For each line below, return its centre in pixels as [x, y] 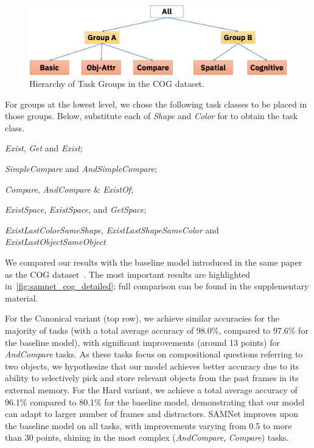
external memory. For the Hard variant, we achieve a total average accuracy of [151, 389]
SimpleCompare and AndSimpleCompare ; [81, 169]
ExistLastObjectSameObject [55, 242]
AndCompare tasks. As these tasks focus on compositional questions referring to [154, 354]
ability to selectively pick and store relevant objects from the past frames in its [152, 378]
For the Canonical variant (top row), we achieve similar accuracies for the [142, 318]
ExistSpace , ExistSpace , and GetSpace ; [76, 209]
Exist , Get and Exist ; [44, 148]
